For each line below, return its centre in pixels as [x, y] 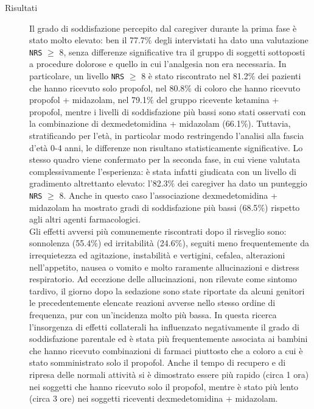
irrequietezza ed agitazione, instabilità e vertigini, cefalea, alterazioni [157, 255]
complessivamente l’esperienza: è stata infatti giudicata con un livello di [163, 171]
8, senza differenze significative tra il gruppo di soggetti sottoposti [182, 52]
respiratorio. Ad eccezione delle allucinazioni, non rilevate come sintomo [163, 279]
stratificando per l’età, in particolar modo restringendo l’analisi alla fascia [167, 136]
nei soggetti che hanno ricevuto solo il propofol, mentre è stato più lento [164, 386]
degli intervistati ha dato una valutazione [232, 40]
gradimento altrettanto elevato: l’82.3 [99, 183]
